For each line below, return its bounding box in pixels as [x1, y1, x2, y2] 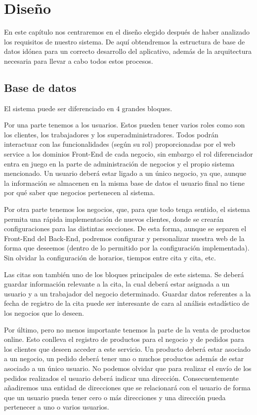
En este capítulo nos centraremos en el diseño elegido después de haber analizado [4, 27, 250, 37]
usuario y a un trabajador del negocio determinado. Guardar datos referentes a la [4, 288, 251, 298]
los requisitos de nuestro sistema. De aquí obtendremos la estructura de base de [4, 36, 245, 46]
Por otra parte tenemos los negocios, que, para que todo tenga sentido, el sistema [4, 204, 250, 214]
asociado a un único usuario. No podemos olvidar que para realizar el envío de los [4, 363, 252, 373]
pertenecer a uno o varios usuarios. [4, 402, 109, 412]
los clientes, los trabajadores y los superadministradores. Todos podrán [4, 129, 218, 139]
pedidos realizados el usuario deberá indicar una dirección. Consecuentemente [4, 373, 239, 383]
